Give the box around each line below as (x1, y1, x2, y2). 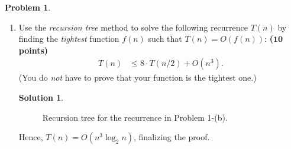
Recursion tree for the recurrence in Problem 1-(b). (42, 111, 228, 123)
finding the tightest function (18, 32, 119, 45)
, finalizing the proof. (134, 131, 210, 143)
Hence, (18, 131, 43, 143)
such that (148, 32, 182, 45)
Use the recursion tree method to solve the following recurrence (18, 21, 248, 33)
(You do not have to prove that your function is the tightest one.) (18, 71, 257, 84)
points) (18, 44, 48, 56)
